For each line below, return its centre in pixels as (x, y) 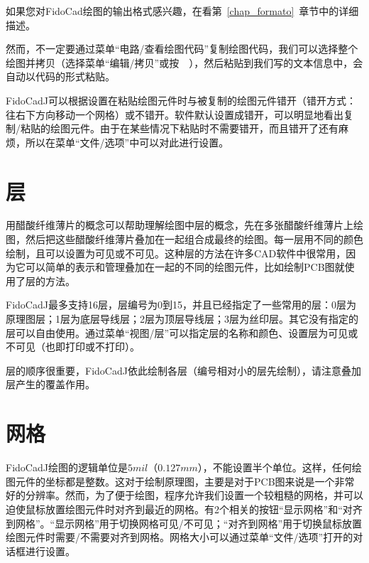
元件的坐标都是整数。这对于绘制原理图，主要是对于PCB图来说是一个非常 (185, 481)
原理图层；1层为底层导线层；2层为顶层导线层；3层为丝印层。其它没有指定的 (182, 319)
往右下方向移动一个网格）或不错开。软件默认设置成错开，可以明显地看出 (175, 114)
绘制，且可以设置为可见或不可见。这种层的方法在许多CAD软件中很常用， (176, 253)
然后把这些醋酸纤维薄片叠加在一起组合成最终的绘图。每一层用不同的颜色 (194, 239)
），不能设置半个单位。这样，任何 (275, 467)
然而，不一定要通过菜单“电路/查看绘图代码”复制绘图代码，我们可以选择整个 (182, 49)
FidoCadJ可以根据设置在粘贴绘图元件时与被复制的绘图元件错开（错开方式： (181, 100)
